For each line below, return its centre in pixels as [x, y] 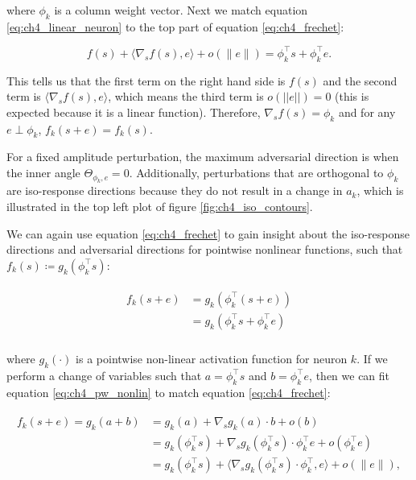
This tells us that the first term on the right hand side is [146, 80]
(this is [352, 96]
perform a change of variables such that [104, 375]
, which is [380, 190]
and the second [360, 80]
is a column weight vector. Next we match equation [181, 10]
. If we [372, 358]
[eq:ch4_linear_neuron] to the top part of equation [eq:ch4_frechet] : [175, 26]
